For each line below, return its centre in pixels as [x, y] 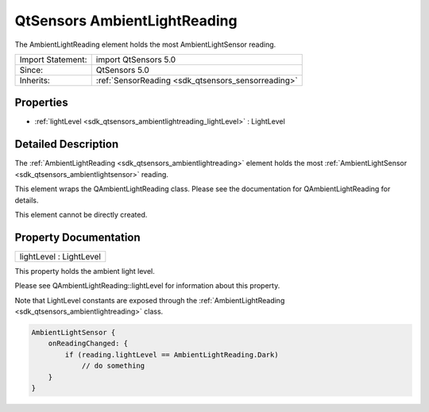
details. [27, 200]
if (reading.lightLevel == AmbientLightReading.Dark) [172, 354]
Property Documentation [77, 237]
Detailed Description [67, 144]
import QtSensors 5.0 [136, 60]
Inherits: [35, 80]
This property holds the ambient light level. [85, 271]
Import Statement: [53, 60]
